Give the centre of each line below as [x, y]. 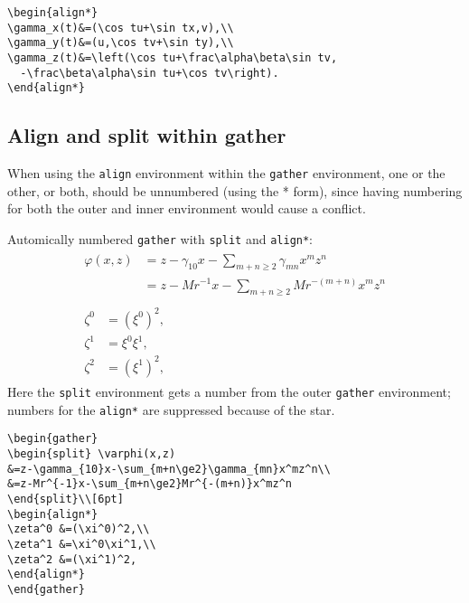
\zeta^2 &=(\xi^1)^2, [72, 559]
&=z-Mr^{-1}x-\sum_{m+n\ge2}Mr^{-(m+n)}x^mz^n [150, 484]
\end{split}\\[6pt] [66, 499]
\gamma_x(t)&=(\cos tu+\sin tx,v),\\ [121, 28]
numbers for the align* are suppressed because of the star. [171, 409]
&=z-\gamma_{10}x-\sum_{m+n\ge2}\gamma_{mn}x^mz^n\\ [169, 469]
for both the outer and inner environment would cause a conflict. [187, 208]
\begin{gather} [53, 439]
